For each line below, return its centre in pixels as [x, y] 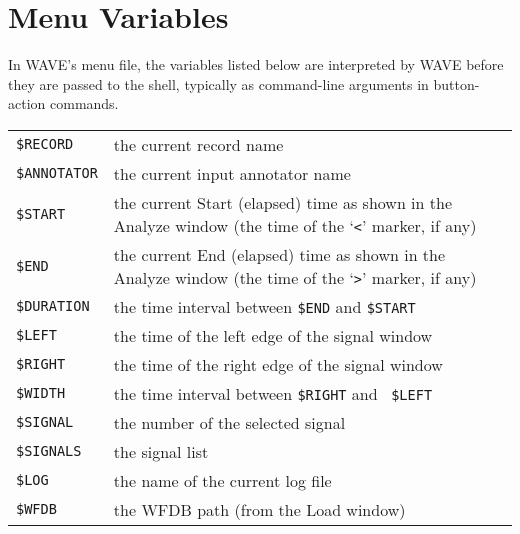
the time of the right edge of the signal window [278, 364]
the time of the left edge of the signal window [273, 335]
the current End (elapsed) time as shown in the [279, 254]
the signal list [161, 451]
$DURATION [53, 306]
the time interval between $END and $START [264, 306]
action [27, 103]
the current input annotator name [232, 173]
